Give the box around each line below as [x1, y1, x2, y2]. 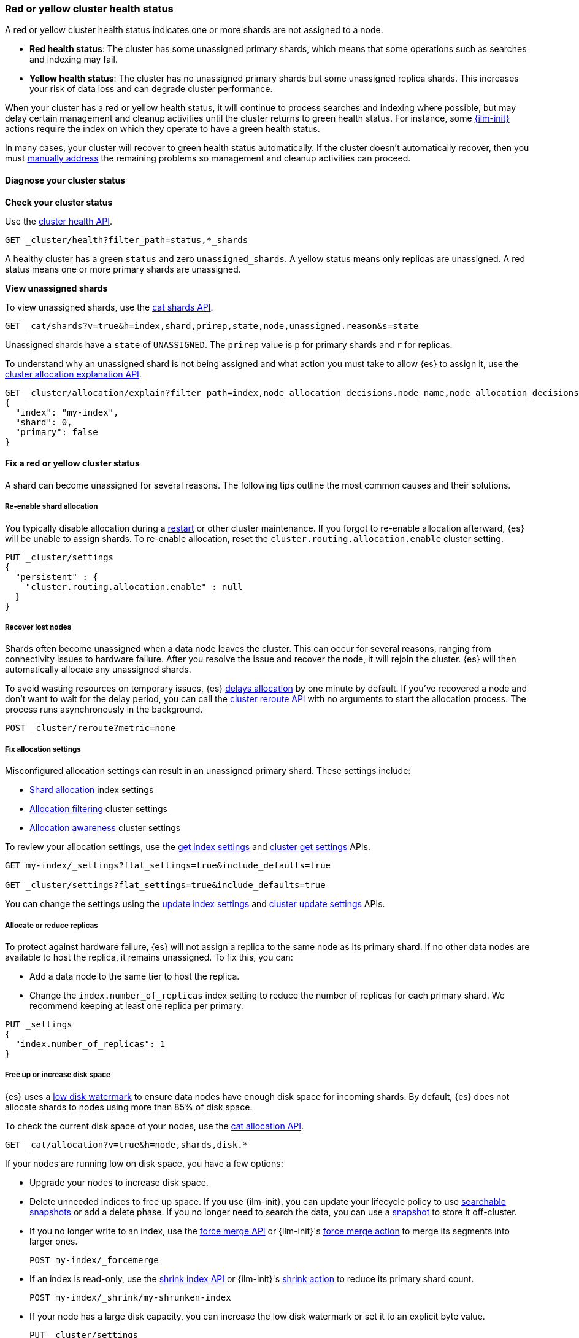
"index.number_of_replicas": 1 [15, 1038, 166, 1049]
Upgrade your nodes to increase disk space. [29, 1177, 209, 1188]
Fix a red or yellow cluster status [5, 458, 140, 469]
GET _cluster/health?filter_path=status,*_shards [5, 234, 248, 245]
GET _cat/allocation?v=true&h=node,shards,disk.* [5, 1139, 248, 1150]
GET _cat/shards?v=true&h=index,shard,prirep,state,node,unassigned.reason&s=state [5, 320, 419, 331]
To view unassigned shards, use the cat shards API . [5, 301, 213, 312]
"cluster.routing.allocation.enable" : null [25, 581, 243, 592]
